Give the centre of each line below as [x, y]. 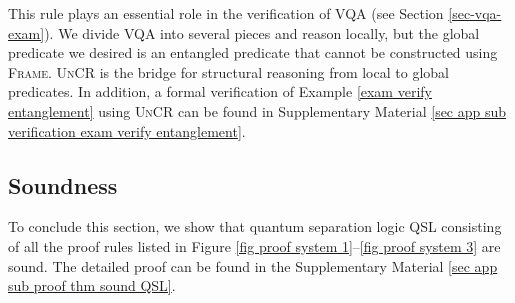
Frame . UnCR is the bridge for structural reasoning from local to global [228, 71]
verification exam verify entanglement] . [127, 130]
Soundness [63, 184]
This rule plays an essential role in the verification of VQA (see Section [226, 13]
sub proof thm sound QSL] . [92, 285]
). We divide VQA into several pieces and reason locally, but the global [262, 32]
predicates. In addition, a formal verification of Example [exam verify [220, 91]
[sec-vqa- [475, 13]
